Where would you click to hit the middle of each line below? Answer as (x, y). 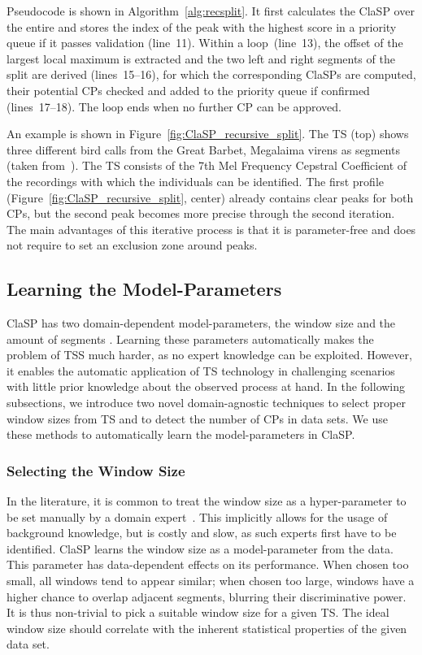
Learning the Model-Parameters (144, 289)
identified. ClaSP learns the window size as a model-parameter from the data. (200, 548)
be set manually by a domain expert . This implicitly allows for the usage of (197, 516)
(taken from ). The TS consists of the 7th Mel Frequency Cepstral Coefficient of (207, 165)
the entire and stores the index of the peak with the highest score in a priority (202, 26)
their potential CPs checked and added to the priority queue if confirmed (188, 90)
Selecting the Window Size (96, 470)
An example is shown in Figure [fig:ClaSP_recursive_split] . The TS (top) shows (208, 134)
